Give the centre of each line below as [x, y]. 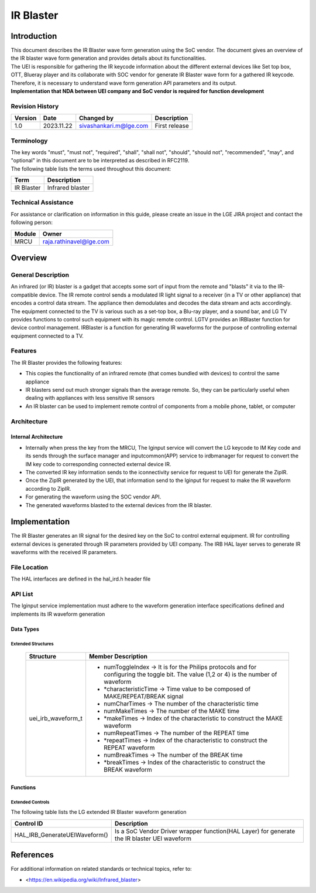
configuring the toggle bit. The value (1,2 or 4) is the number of [190, 674]
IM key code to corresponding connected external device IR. [98, 464]
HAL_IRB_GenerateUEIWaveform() [61, 834]
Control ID [29, 823]
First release [172, 126]
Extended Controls [30, 802]
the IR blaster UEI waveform [153, 838]
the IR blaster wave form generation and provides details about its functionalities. [109, 58]
